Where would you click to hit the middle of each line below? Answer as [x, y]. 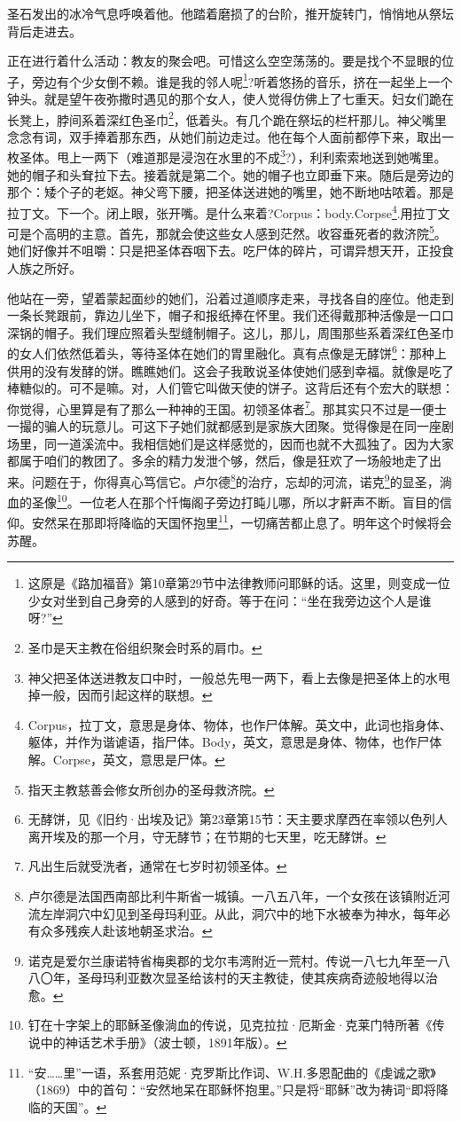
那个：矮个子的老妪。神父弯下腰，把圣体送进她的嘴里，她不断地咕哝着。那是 [230, 192]
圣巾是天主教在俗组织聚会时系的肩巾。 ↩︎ [145, 647]
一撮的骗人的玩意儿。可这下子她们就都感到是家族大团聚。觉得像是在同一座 [224, 426]
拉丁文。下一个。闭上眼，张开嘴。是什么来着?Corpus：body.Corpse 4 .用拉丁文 [229, 211]
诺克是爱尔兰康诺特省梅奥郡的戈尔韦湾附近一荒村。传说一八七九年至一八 [239, 960]
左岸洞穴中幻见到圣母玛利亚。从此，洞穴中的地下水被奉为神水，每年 [239, 913]
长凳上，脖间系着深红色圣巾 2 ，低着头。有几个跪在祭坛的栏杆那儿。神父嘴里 [227, 118]
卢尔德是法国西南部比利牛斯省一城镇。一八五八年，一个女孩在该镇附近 [233, 895]
